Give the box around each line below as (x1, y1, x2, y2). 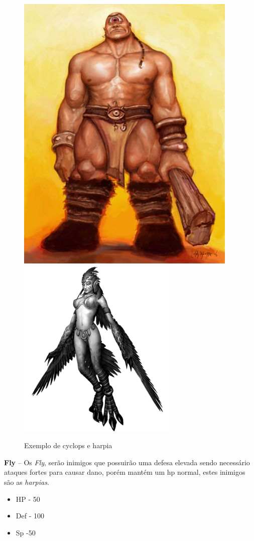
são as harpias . (4, 476, 49, 487)
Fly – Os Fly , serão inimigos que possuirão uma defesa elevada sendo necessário (4, 457, 250, 467)
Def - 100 (16, 510, 44, 521)
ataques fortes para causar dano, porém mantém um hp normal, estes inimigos (4, 467, 245, 477)
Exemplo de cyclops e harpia (24, 440, 112, 451)
